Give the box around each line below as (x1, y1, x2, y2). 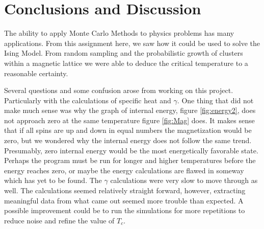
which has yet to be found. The (4, 175, 102, 186)
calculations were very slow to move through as (110, 175, 258, 186)
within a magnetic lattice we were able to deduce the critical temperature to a (4, 57, 248, 68)
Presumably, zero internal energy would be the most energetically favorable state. (4, 145, 258, 155)
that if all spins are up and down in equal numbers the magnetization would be (4, 125, 252, 135)
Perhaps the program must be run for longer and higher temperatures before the (4, 155, 256, 166)
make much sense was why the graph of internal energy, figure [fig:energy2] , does (4, 105, 256, 116)
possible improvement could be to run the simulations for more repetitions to (4, 205, 245, 216)
